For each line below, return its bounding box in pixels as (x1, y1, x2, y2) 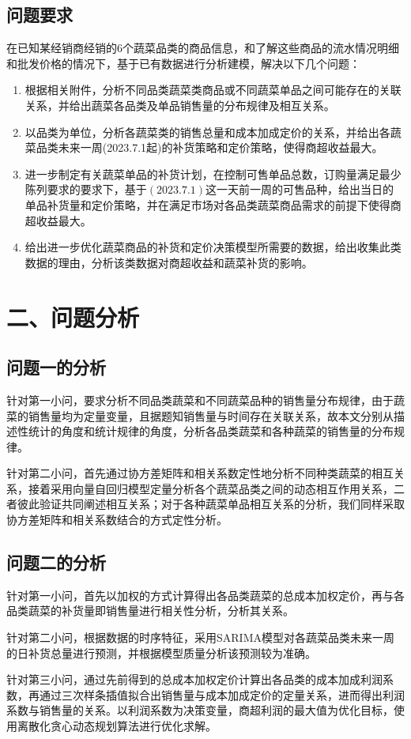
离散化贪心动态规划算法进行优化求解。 (17, 718, 217, 734)
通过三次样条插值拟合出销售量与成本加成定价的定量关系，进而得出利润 (39, 686, 405, 703)
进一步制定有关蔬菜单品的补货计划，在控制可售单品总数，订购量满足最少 (25, 165, 402, 182)
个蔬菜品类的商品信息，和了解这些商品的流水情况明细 (123, 40, 399, 56)
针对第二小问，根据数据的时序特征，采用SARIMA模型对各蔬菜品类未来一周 (6, 629, 394, 646)
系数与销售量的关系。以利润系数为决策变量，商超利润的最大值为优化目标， (6, 702, 394, 718)
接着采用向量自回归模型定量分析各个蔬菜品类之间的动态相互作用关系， (28, 480, 394, 496)
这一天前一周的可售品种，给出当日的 (205, 181, 394, 198)
